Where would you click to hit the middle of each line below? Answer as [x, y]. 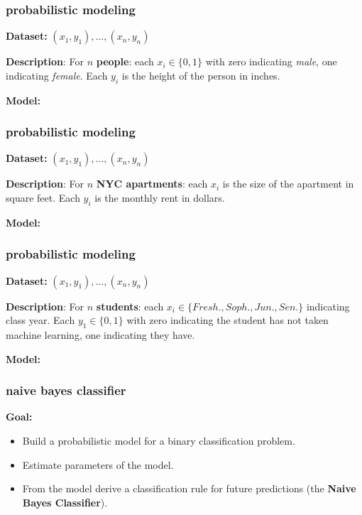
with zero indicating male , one [271, 61]
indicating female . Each [57, 75]
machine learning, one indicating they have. [100, 335]
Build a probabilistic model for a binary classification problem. [159, 441]
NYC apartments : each [152, 184]
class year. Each [40, 320]
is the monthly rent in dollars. [160, 198]
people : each [125, 61]
